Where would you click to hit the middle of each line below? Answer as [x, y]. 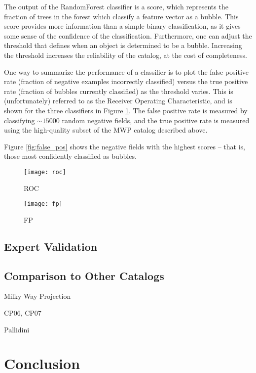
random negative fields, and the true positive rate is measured [156, 120]
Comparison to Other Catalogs [84, 275]
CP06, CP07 [23, 312]
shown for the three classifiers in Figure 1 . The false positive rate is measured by [126, 110]
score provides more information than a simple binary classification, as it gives [122, 26]
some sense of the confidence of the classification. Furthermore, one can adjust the [128, 35]
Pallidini [17, 329]
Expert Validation [51, 246]
